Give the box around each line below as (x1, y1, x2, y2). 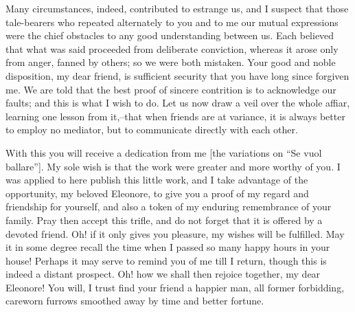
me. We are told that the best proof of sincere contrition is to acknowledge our (5, 82, 336, 96)
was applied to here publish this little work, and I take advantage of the (5, 172, 308, 187)
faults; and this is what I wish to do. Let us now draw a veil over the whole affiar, (5, 96, 350, 110)
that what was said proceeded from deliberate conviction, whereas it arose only (5, 41, 339, 56)
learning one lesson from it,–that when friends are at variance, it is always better (5, 109, 345, 123)
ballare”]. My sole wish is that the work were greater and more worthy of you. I (5, 159, 341, 173)
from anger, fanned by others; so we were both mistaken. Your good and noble (5, 55, 336, 69)
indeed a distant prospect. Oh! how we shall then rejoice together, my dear (5, 267, 321, 281)
